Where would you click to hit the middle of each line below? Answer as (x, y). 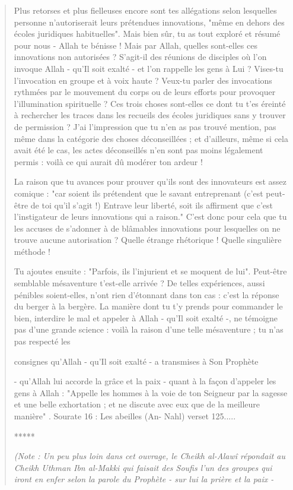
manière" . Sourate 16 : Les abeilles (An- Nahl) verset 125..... (125, 416)
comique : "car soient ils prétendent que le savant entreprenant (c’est (138, 193)
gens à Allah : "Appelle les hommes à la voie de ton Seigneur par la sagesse (151, 392)
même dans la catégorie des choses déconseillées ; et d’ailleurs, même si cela (151, 138)
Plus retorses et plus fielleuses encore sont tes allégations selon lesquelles (145, 10)
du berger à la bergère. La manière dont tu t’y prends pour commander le (148, 306)
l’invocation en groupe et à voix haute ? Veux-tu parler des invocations (143, 80)
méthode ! (32, 251)
